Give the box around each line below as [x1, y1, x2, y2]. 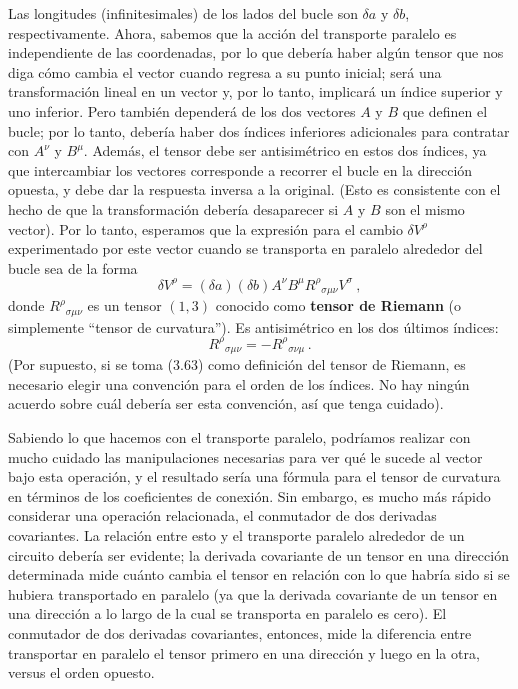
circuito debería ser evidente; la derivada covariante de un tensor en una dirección [8, 544, 509, 565]
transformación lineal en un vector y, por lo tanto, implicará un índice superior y [8, 81, 503, 102]
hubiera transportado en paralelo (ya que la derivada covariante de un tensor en [8, 583, 498, 604]
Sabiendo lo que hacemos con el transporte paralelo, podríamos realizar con [8, 427, 471, 448]
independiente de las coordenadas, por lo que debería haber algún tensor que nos [8, 42, 504, 63]
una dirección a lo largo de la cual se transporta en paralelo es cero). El [8, 603, 447, 624]
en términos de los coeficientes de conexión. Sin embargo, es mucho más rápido [8, 485, 491, 506]
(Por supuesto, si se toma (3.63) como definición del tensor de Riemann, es [8, 354, 466, 375]
